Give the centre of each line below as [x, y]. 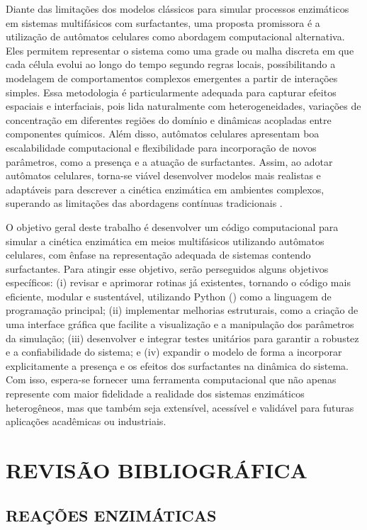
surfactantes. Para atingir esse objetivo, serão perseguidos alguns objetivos [167, 268]
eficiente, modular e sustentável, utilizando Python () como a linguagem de [169, 296]
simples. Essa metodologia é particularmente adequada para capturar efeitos [171, 92]
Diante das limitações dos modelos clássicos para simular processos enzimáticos [177, 9]
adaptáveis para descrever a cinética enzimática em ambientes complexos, [165, 189]
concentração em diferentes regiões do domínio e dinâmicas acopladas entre [169, 119]
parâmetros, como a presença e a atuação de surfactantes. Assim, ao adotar [169, 161]
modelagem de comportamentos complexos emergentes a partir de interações [172, 78]
